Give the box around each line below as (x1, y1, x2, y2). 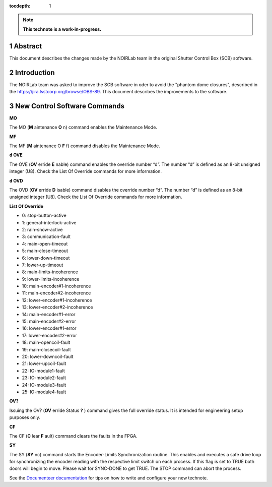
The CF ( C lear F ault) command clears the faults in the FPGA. (9, 433, 138, 439)
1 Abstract (9, 42, 42, 50)
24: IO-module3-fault (22, 382, 66, 388)
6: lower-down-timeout (22, 255, 70, 261)
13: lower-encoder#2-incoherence (22, 304, 93, 310)
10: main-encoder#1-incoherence (22, 283, 91, 289)
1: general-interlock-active (22, 219, 77, 225)
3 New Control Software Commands (9, 101, 125, 110)
